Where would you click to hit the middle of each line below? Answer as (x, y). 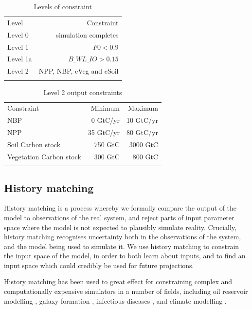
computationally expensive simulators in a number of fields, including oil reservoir (126, 291)
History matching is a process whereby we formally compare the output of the (120, 208)
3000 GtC (144, 144)
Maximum (143, 108)
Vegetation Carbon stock (44, 156)
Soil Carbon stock (34, 144)
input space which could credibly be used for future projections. (99, 265)
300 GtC (107, 156)
